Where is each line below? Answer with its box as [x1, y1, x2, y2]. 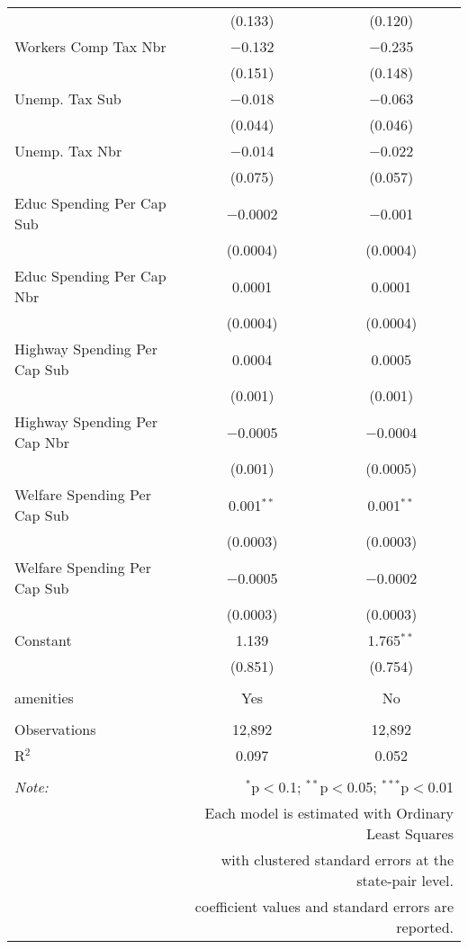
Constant [14, 630, 72, 650]
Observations [14, 719, 96, 739]
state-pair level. [356, 870, 454, 891]
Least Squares [366, 823, 454, 844]
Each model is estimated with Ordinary [204, 802, 454, 823]
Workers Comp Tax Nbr [14, 36, 166, 57]
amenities [14, 687, 74, 708]
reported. [396, 917, 454, 937]
